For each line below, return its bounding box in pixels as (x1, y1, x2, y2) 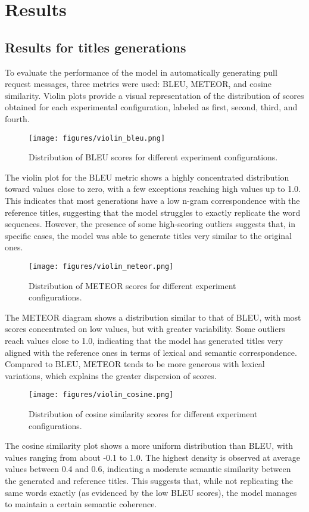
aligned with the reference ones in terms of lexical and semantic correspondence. (5, 346, 297, 358)
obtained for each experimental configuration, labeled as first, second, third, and (5, 101, 298, 113)
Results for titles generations (5, 38, 186, 56)
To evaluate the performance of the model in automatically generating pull (5, 66, 277, 78)
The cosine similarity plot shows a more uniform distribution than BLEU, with (5, 439, 294, 452)
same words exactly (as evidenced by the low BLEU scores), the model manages (5, 486, 297, 498)
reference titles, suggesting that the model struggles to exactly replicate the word (5, 206, 301, 218)
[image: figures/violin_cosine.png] (29, 390, 174, 399)
